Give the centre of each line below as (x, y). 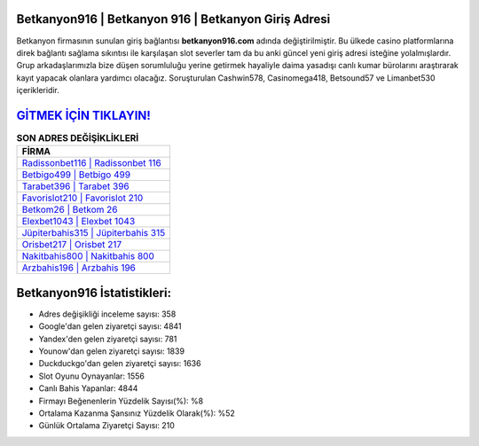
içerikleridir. (38, 90)
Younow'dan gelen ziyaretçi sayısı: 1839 (112, 351)
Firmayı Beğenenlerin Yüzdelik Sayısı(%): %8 (121, 401)
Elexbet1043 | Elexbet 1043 (79, 222)
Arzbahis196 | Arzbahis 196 (79, 268)
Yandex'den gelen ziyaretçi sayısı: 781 (108, 339)
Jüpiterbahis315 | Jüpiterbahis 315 (94, 233)
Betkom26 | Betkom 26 (70, 210)
